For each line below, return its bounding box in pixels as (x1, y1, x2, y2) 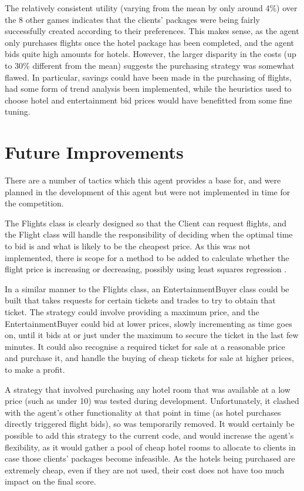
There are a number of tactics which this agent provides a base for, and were (5, 174, 281, 186)
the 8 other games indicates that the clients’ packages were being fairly (5, 13, 260, 25)
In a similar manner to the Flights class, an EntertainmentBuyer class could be (5, 282, 289, 295)
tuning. (5, 105, 31, 118)
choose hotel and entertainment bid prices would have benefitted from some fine (5, 93, 292, 106)
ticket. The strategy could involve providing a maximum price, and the (5, 306, 259, 318)
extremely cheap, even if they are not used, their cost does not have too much (5, 463, 285, 476)
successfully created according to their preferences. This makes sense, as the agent (5, 25, 299, 37)
